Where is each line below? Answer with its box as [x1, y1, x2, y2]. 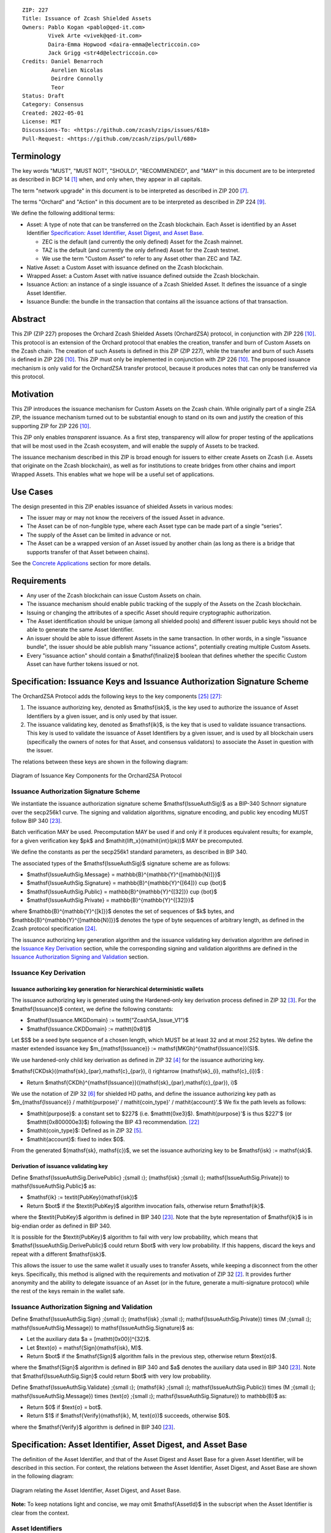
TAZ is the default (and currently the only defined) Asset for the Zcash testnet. [42, 246, 240, 254]
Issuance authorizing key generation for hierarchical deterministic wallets [11, 985, 204, 993]
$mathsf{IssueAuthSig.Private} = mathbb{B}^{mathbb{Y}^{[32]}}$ [26, 896, 194, 904]
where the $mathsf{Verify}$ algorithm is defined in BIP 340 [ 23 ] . [11, 1423, 175, 1431]
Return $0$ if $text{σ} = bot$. [26, 1403, 102, 1410]
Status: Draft [22, 92, 64, 99]
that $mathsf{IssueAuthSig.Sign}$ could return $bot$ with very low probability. [11, 1372, 211, 1380]
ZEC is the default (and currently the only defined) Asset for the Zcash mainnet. [42, 238, 243, 245]
